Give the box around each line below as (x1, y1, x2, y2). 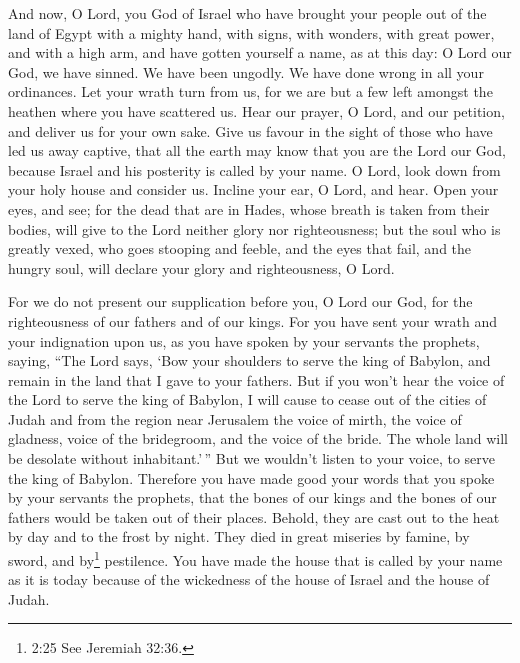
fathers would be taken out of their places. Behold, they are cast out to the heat (8, 506, 500, 527)
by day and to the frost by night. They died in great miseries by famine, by (8, 526, 470, 547)
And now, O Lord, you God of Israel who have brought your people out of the (8, 3, 487, 23)
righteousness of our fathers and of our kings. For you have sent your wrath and (8, 310, 498, 331)
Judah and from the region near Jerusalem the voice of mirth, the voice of (8, 408, 462, 429)
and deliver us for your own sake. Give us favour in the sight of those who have (8, 120, 493, 141)
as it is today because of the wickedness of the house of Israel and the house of (8, 569, 490, 590)
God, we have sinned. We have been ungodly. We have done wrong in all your (8, 61, 484, 82)
